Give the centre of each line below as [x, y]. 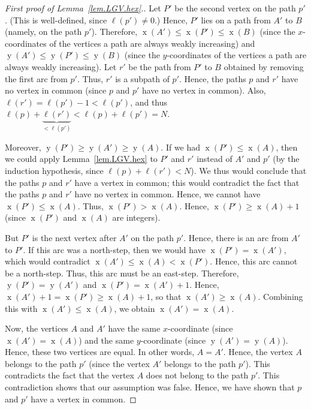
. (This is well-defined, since [56, 19]
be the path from [160, 66]
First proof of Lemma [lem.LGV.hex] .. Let [83, 8]
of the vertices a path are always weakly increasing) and [152, 43]
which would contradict [48, 261]
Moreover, [23, 147]
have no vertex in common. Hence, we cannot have [167, 194]
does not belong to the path [197, 375]
